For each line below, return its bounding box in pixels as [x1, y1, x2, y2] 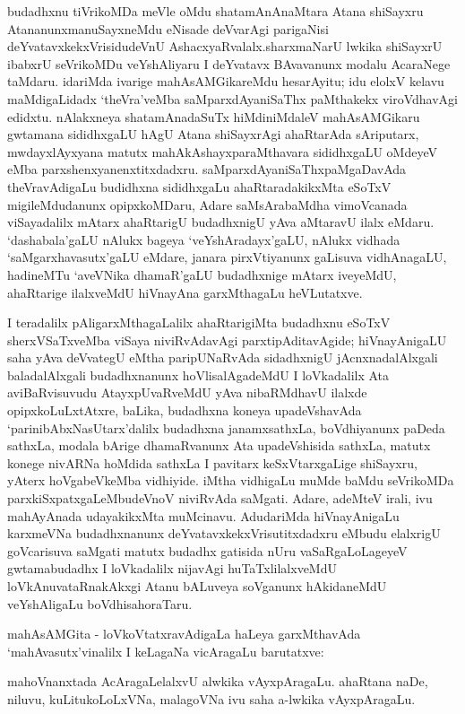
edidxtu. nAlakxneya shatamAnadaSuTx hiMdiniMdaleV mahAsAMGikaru [7, 107, 420, 126]
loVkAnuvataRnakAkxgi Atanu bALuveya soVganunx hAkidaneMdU [7, 577, 387, 595]
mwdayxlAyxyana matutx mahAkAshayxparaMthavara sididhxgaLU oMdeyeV [7, 142, 437, 161]
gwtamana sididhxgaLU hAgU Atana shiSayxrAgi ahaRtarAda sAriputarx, [7, 125, 419, 144]
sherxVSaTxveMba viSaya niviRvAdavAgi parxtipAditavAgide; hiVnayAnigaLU [7, 330, 447, 349]
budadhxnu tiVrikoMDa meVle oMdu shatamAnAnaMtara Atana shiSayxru [7, 2, 424, 20]
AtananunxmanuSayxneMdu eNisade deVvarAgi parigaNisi [7, 19, 329, 38]
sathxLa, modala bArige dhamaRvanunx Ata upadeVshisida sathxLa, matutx [7, 436, 431, 455]
